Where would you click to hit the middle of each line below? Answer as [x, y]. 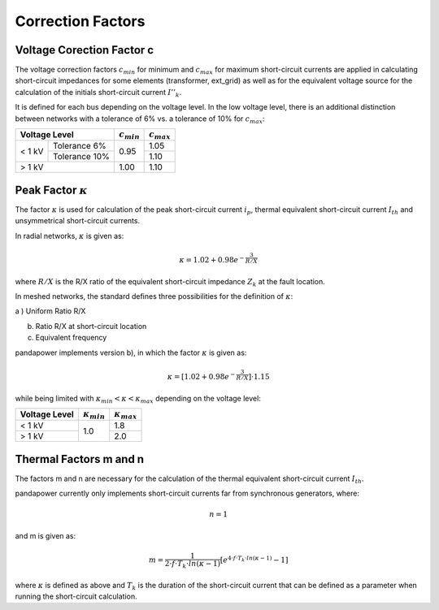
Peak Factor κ [52, 190]
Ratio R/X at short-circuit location [91, 326]
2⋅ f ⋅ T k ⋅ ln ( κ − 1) [193, 565]
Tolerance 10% [81, 157]
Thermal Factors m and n [80, 459]
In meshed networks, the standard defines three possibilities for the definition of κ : [154, 296]
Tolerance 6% [80, 146]
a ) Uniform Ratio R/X [50, 311]
